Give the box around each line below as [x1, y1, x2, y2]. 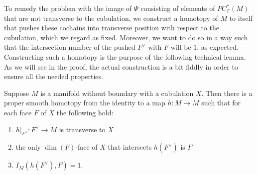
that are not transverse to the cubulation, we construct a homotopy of [4, 12, 218, 23]
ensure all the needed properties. [4, 71, 103, 82]
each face [4, 107, 32, 117]
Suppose [4, 87, 29, 98]
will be [170, 42, 191, 52]
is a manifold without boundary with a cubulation [40, 87, 194, 98]
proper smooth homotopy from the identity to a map [4, 97, 165, 108]
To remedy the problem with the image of [4, 3, 132, 13]
